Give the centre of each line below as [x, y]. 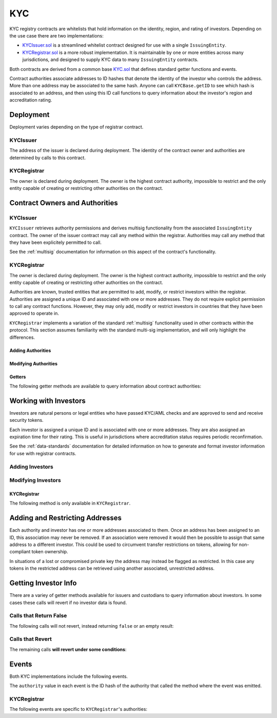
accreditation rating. [31, 100]
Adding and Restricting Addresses [66, 518]
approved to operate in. [34, 314]
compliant [20, 552]
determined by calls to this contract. [47, 158]
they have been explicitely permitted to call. [56, 242]
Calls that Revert [31, 639]
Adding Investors [31, 467]
